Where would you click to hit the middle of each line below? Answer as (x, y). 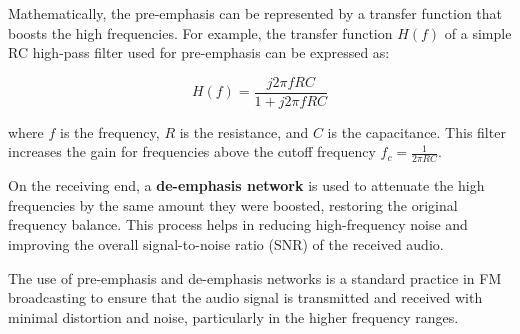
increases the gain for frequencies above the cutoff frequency (192, 151)
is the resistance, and (244, 131)
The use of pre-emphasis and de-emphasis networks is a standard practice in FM (255, 277)
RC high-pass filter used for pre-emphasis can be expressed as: (199, 52)
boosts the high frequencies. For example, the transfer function (200, 32)
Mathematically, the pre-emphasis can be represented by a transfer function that (255, 13)
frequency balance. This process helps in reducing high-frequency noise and (238, 224)
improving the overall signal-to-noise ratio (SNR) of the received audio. (226, 244)
